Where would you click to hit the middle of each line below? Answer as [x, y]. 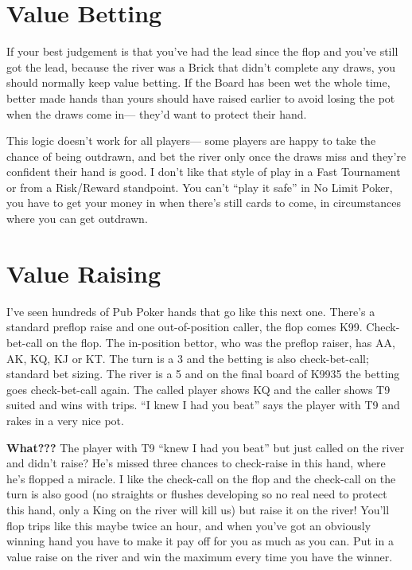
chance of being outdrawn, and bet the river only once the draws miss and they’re [206, 156]
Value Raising [84, 273]
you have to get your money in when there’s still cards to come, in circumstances [204, 203]
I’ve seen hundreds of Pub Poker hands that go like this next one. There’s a [191, 311]
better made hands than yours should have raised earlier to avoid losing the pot [201, 98]
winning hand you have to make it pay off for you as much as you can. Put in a [200, 541]
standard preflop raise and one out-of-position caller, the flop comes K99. [185, 327]
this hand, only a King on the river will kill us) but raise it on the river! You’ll [198, 509]
